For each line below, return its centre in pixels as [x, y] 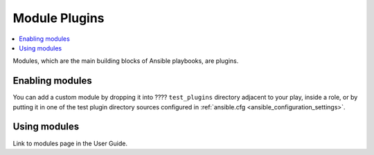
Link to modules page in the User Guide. [70, 143]
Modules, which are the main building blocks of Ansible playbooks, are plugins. [126, 61]
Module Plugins [59, 18]
